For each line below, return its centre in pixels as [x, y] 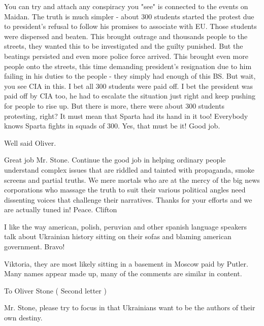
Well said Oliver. [30, 142]
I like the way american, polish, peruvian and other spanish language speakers [126, 226]
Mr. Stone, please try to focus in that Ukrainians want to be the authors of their [130, 307]
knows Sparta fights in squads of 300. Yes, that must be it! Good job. [112, 126]
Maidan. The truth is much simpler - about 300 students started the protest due [129, 16]
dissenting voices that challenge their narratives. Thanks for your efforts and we [128, 199]
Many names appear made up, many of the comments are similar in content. [123, 273]
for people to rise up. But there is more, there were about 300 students [114, 105]
